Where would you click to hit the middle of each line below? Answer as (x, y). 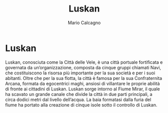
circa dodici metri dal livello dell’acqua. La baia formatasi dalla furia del (78, 99)
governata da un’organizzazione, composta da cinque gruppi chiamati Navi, (83, 67)
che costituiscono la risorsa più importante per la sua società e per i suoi (80, 73)
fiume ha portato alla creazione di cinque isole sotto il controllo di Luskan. (81, 105)
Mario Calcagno (84, 23)
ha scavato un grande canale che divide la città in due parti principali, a (79, 94)
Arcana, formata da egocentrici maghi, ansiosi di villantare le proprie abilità (82, 83)
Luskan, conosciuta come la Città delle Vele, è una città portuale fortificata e (84, 62)
